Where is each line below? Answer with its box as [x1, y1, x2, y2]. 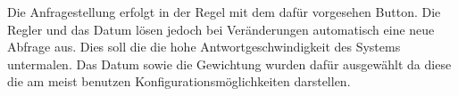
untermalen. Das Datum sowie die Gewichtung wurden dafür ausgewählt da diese [7, 54, 452, 73]
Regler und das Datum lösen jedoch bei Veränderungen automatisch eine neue [7, 20, 435, 38]
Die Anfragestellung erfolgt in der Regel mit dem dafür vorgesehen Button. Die [7, 3, 441, 20]
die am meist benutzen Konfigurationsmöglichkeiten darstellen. [7, 72, 351, 91]
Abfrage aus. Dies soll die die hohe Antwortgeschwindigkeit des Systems [7, 37, 401, 56]
